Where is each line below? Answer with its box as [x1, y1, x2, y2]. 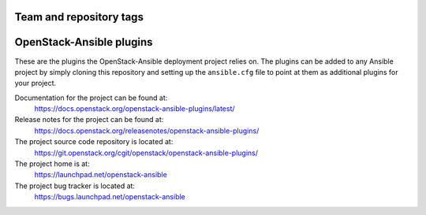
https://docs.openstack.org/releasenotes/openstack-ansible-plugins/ [34, 126, 260, 135]
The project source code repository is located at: [14, 137, 174, 146]
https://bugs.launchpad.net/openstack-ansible [34, 192, 185, 202]
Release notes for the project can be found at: [14, 115, 164, 124]
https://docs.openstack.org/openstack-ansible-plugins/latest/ [34, 104, 236, 113]
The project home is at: [14, 159, 90, 169]
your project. [14, 79, 57, 88]
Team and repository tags [14, 10, 144, 24]
